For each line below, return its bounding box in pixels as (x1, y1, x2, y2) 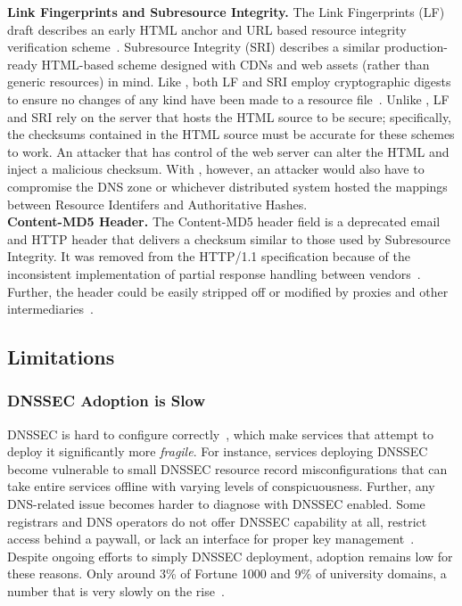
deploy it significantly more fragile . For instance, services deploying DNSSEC (7, 442, 428, 461)
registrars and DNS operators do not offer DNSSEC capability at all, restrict (7, 512, 427, 530)
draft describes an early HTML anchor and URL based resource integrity (7, 20, 407, 38)
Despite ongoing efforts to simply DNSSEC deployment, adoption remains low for (7, 546, 453, 565)
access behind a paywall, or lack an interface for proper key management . (7, 529, 415, 548)
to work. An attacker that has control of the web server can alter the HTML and (7, 142, 450, 160)
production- (384, 37, 448, 56)
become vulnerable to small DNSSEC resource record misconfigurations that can (7, 459, 448, 478)
